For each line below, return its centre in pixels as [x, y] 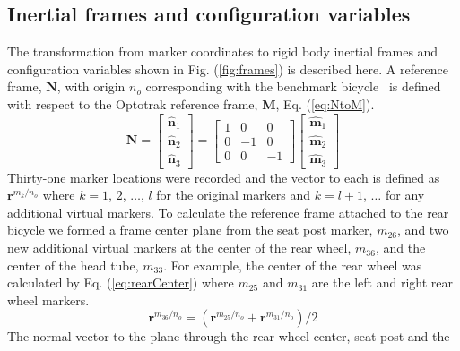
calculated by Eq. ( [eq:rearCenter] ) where [121, 283]
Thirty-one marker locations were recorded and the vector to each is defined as [224, 177]
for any [405, 195]
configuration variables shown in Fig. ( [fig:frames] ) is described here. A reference [228, 68]
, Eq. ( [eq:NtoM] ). [325, 103]
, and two [423, 230]
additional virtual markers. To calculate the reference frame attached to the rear [228, 212]
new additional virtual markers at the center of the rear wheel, [179, 248]
